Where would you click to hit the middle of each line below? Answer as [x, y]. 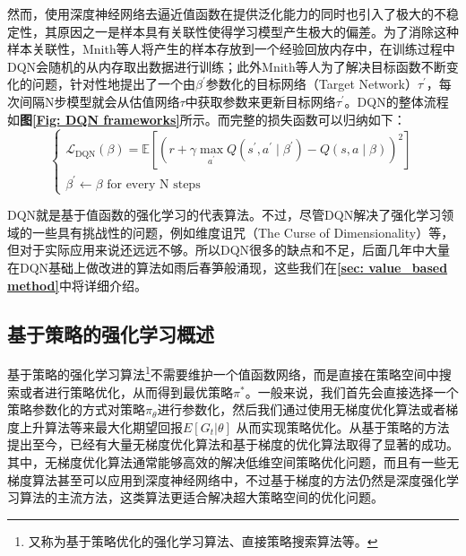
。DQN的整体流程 [397, 101]
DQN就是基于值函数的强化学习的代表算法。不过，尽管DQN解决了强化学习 [224, 215]
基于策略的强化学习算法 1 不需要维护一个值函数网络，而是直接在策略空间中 [223, 373]
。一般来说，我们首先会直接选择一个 [352, 391]
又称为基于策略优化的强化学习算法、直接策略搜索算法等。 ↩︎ [203, 540]
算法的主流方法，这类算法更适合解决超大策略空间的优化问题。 [201, 497]
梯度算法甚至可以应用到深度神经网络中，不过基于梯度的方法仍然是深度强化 [227, 479]
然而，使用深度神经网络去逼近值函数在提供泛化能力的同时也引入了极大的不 [227, 13]
